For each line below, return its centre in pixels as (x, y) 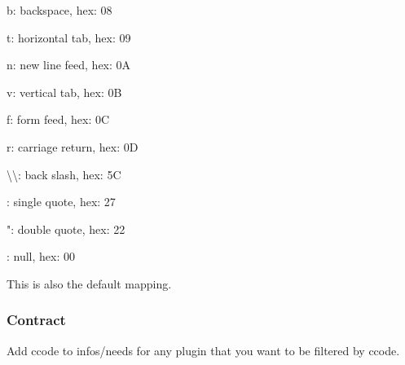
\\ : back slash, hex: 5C (64, 174)
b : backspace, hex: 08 (59, 10)
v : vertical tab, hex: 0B (64, 92)
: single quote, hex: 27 (61, 202)
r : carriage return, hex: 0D (73, 146)
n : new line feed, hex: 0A (69, 65)
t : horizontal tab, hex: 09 (69, 37)
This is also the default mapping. (89, 283)
